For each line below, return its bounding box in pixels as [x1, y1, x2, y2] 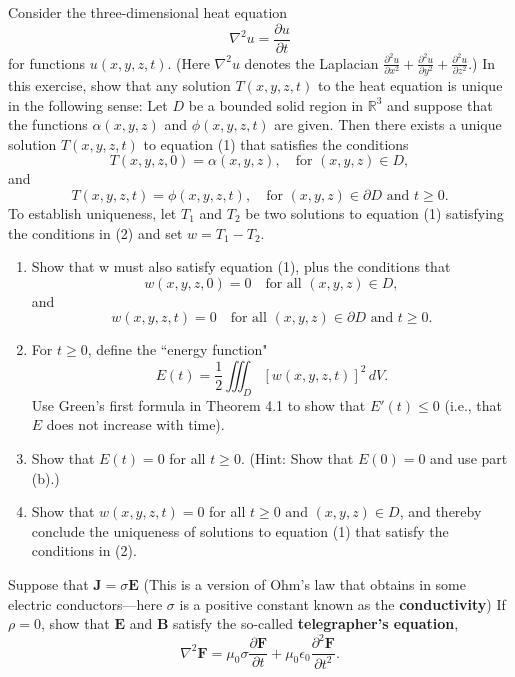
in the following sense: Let [8, 94, 168, 115]
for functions [8, 52, 86, 73]
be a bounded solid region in [188, 94, 364, 115]
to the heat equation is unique [317, 75, 503, 96]
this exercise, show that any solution [8, 75, 231, 96]
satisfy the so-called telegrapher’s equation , [173, 613, 459, 634]
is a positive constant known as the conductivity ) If [179, 593, 506, 614]
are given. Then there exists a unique [274, 114, 502, 135]
